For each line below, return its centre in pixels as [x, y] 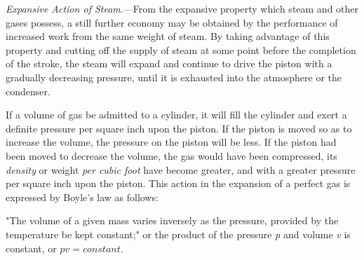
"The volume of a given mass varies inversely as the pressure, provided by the [172, 220]
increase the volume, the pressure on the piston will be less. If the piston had [171, 142]
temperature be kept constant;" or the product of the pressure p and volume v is [178, 234]
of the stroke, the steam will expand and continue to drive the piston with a [169, 63]
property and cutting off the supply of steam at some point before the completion [181, 49]
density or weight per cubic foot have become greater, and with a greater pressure [181, 169]
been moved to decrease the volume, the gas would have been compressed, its [171, 155]
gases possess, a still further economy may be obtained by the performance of [172, 22]
